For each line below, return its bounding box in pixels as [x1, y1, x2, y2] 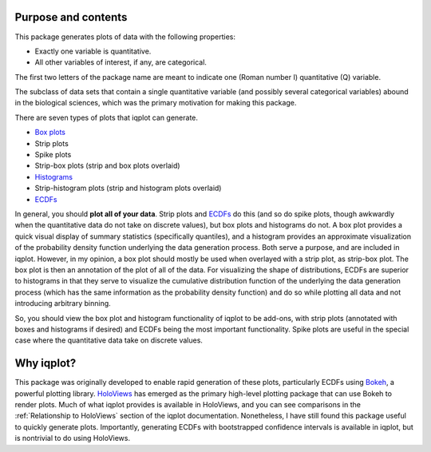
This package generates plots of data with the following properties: [14, 32, 235, 42]
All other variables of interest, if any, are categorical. [34, 57, 208, 67]
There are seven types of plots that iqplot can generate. [14, 113, 199, 122]
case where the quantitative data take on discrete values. [14, 335, 204, 345]
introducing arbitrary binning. [14, 299, 111, 308]
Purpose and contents [14, 10, 128, 24]
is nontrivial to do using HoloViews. [14, 434, 131, 443]
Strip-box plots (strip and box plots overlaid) [34, 161, 180, 171]
